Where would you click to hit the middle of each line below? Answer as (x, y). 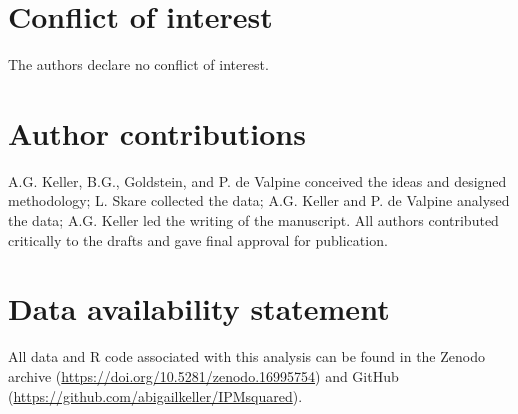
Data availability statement (199, 308)
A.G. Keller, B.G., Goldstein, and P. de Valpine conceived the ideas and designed (257, 180)
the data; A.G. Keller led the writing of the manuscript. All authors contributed (253, 220)
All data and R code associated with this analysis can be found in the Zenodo (246, 356)
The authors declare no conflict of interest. (138, 64)
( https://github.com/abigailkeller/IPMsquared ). (155, 395)
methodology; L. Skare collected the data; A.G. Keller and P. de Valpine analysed (259, 200)
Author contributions (157, 132)
